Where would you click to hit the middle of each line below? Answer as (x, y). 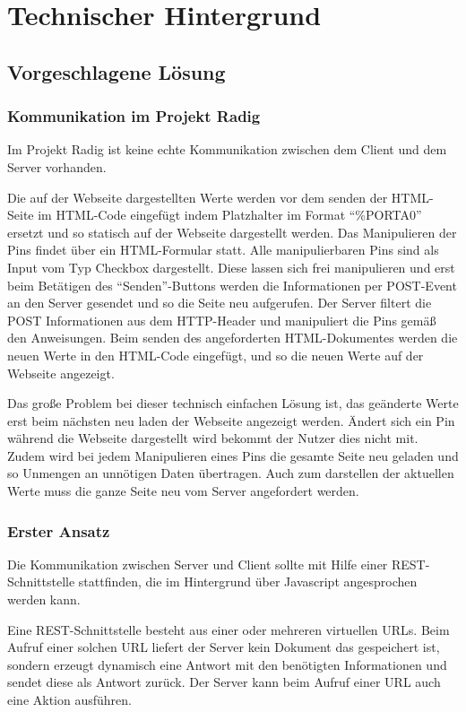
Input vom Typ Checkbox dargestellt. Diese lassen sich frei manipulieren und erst (231, 267)
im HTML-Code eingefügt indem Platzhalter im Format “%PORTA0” (230, 215)
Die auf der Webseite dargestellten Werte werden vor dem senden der (198, 197)
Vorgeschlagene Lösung (116, 71)
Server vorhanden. (57, 166)
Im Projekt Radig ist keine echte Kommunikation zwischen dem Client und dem (227, 149)
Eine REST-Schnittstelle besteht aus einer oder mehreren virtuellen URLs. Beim (229, 629)
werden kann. (44, 599)
